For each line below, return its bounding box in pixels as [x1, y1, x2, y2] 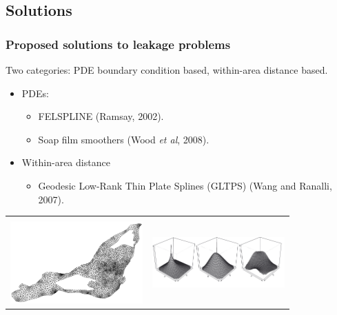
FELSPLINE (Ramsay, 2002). [38, 109, 164, 123]
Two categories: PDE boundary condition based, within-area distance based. [6, 63, 328, 77]
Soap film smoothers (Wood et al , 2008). [38, 132, 210, 146]
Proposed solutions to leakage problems [6, 35, 231, 52]
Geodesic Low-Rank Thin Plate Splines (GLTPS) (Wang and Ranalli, [38, 178, 332, 192]
